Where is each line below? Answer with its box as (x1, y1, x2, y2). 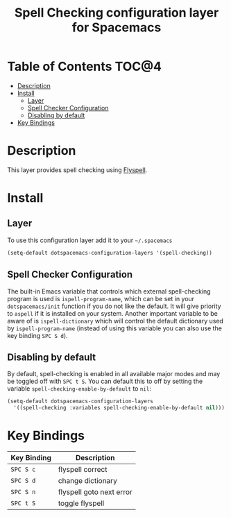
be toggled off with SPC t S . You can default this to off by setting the (7, 377, 203, 386)
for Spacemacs (71, 19, 162, 35)
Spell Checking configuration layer (14, 5, 219, 21)
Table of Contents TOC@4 (7, 59, 162, 74)
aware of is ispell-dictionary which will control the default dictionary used (7, 316, 224, 325)
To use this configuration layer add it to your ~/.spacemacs (7, 236, 173, 244)
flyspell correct (58, 465, 108, 475)
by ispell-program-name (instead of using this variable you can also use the (7, 324, 222, 332)
